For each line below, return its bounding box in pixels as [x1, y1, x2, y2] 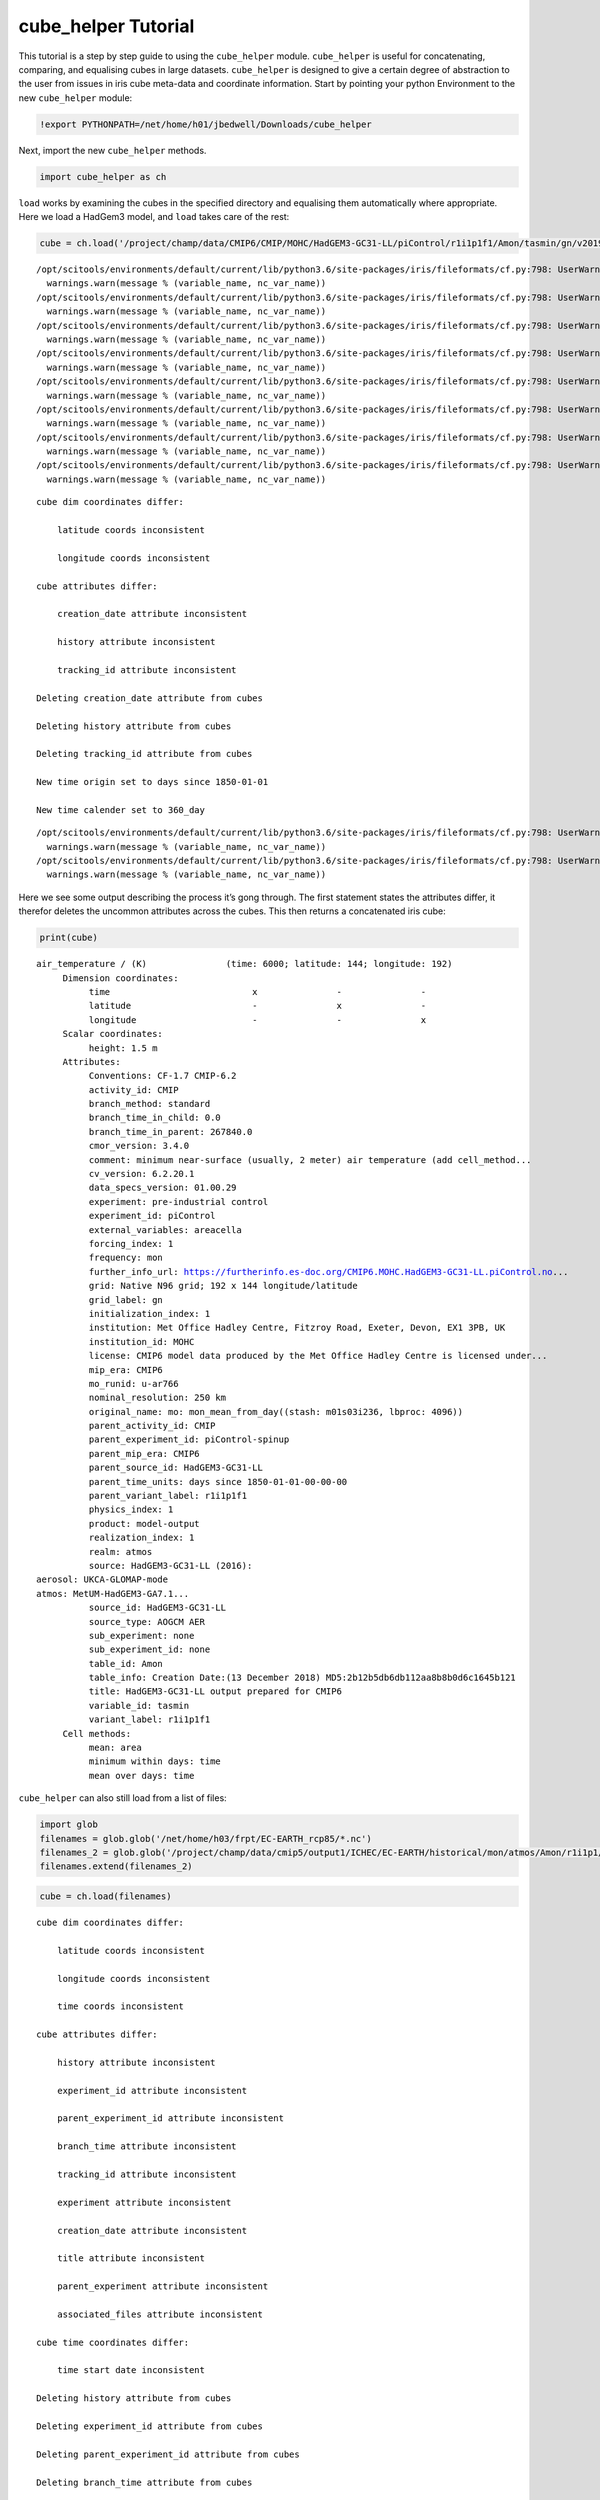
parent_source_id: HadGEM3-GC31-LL [88, 1462, 264, 1474]
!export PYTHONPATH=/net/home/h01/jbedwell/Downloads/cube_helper [39, 118, 372, 130]
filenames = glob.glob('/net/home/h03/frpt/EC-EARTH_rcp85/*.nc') [39, 1833, 372, 1844]
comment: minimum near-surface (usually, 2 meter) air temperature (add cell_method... [88, 1154, 532, 1165]
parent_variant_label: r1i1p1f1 [88, 1490, 248, 1502]
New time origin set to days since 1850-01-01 [36, 776, 269, 788]
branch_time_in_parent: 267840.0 [88, 1126, 253, 1137]
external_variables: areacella [88, 1224, 242, 1235]
